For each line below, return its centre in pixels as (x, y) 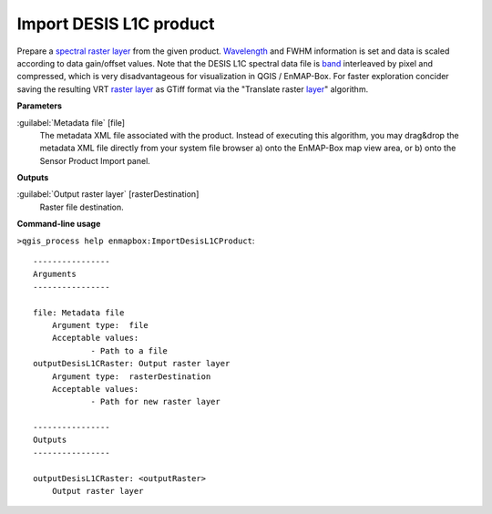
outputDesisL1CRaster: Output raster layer (132, 364)
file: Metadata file (79, 313)
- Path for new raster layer (155, 402)
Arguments (55, 274)
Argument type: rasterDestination (131, 376)
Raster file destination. (82, 207)
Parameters (40, 106)
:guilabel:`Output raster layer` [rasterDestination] (108, 194)
